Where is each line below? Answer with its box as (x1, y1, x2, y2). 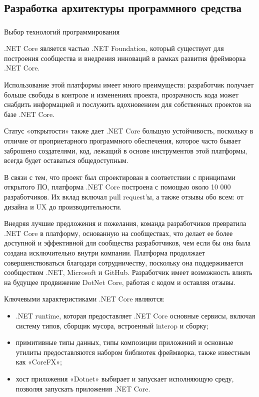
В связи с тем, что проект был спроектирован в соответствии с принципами (4, 171, 236, 182)
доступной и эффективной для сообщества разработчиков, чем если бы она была (4, 237, 250, 248)
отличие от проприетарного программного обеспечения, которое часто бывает (4, 135, 241, 146)
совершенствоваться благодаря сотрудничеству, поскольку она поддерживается (4, 257, 243, 267)
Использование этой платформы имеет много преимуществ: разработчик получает (4, 79, 254, 90)
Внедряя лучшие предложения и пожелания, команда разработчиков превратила (4, 218, 246, 228)
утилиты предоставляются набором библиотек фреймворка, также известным (15, 346, 250, 357)
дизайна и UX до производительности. (4, 201, 122, 211)
